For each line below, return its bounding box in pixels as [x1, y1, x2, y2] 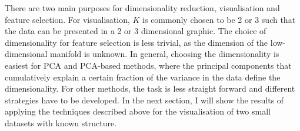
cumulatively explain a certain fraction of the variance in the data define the [5, 70, 281, 83]
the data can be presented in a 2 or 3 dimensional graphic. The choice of [5, 25, 266, 37]
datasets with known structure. [5, 116, 117, 129]
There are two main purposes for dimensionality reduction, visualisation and [5, 2, 280, 14]
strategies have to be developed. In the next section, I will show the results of [5, 93, 284, 106]
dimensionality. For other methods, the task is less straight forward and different [5, 82, 295, 95]
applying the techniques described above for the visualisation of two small [5, 105, 271, 117]
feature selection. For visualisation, [5, 13, 130, 25]
